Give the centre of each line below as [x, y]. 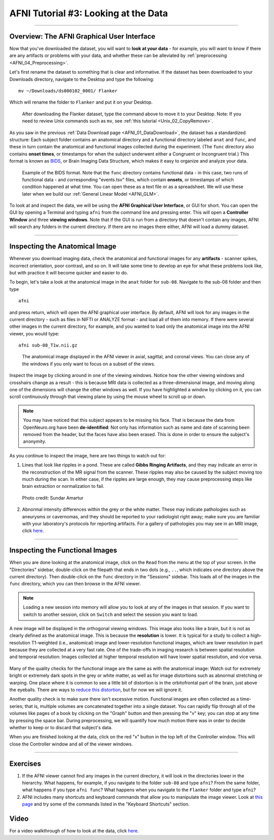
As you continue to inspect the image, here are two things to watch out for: [88, 455]
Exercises [25, 764]
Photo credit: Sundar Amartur [53, 497]
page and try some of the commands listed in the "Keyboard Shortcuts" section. [106, 804]
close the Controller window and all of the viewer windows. [71, 744]
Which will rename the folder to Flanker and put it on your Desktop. [81, 102]
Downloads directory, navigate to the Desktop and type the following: [82, 79]
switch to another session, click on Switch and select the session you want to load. [111, 614]
